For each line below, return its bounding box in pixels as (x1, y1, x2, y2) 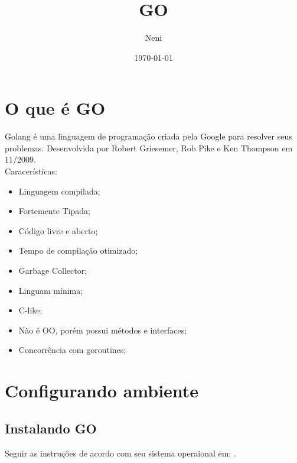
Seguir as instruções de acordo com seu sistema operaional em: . (5, 446, 236, 459)
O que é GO (5, 96, 106, 120)
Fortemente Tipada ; (18, 205, 90, 217)
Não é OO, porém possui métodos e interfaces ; (18, 323, 187, 336)
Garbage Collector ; (18, 264, 87, 276)
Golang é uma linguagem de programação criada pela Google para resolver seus (5, 130, 292, 143)
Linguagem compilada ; (18, 184, 100, 197)
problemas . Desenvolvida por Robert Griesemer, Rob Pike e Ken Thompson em (5, 141, 293, 154)
